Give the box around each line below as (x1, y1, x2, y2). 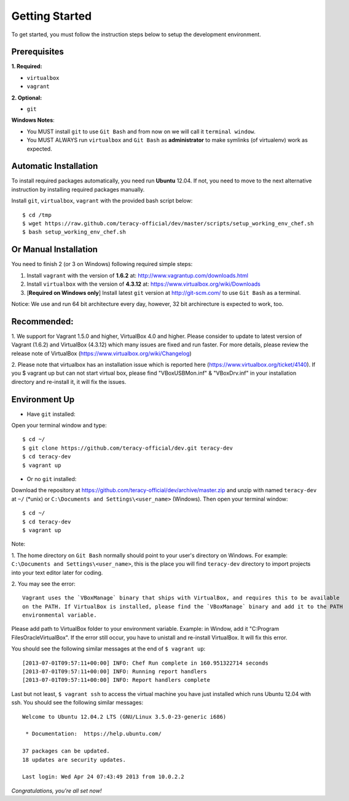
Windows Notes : (11, 117, 55, 124)
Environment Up (11, 394, 75, 405)
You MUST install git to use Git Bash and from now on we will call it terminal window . (26, 128, 256, 135)
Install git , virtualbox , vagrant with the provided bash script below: (11, 197, 193, 205)
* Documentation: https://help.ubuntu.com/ (25, 730, 162, 737)
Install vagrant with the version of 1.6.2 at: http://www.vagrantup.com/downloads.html (26, 272, 249, 279)
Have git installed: (26, 410, 76, 418)
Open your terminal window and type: (11, 421, 107, 429)
